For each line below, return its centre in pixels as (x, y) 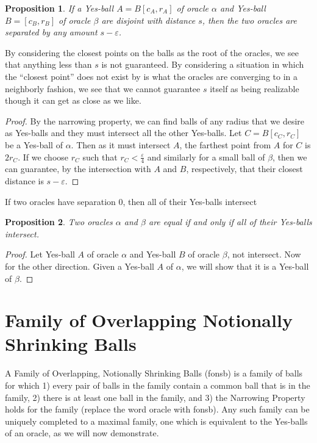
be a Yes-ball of (34, 144)
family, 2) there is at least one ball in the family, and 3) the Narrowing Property (155, 397)
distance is (24, 180)
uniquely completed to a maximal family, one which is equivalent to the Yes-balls (156, 421)
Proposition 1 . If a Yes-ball (59, 8)
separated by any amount (51, 32)
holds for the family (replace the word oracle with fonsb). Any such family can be (157, 409)
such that (100, 157)
